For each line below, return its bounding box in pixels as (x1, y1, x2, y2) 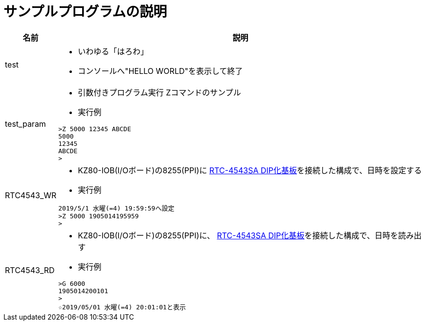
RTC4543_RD (5, 265, 55, 275)
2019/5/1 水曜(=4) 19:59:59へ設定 (58, 204, 175, 212)
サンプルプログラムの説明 (3, 3, 167, 20)
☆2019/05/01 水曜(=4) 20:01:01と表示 (58, 303, 186, 311)
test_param (5, 119, 46, 129)
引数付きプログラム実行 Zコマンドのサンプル (78, 87, 241, 97)
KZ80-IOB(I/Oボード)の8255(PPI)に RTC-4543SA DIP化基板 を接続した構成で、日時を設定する (78, 165, 422, 175)
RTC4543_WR (5, 190, 57, 201)
